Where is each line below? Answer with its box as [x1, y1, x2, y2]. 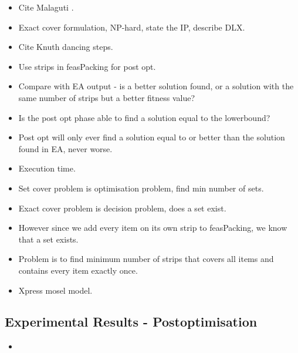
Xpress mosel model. [18, 284, 93, 296]
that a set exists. [18, 233, 79, 245]
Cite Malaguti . [18, 1, 74, 13]
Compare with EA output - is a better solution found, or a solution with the [18, 80, 294, 92]
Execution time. [18, 162, 76, 174]
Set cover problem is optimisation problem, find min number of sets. [18, 181, 264, 194]
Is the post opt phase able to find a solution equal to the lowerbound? [18, 111, 270, 123]
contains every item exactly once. [18, 264, 138, 276]
